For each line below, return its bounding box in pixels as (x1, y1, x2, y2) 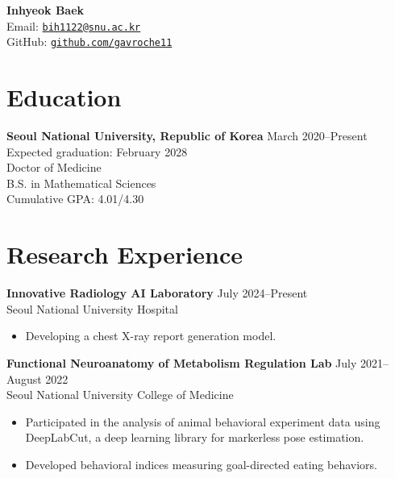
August (6, 370, 42, 387)
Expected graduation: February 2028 (6, 143, 188, 160)
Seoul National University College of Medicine (6, 386, 234, 403)
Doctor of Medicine (6, 159, 102, 176)
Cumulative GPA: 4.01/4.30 (6, 190, 144, 207)
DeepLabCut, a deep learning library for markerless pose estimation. (25, 429, 364, 446)
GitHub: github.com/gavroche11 (6, 33, 173, 50)
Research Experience (6, 238, 243, 271)
